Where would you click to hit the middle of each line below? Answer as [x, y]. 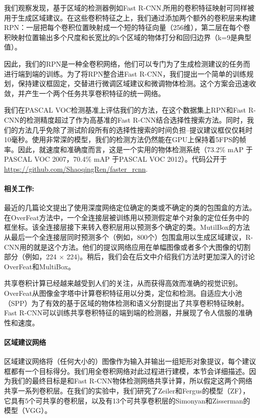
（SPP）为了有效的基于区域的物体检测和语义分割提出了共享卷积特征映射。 [126, 303]
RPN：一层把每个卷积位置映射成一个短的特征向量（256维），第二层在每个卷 [127, 27]
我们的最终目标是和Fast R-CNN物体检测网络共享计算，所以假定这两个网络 [131, 381]
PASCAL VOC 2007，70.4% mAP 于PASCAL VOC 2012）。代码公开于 [115, 159]
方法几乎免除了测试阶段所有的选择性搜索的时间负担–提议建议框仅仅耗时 [135, 129]
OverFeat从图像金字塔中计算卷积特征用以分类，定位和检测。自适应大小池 [123, 293]
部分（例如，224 [30, 257]
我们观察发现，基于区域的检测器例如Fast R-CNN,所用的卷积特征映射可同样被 [129, 8]
